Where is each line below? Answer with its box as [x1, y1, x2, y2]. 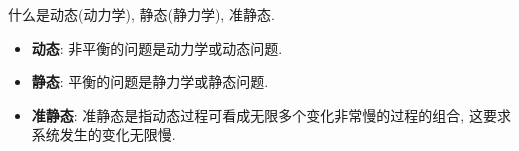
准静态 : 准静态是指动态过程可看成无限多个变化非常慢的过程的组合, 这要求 [31, 104, 511, 125]
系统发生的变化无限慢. [31, 124, 176, 145]
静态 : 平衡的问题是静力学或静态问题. [31, 71, 269, 92]
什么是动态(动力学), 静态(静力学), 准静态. [8, 4, 275, 24]
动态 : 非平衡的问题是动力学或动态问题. [31, 37, 283, 58]
